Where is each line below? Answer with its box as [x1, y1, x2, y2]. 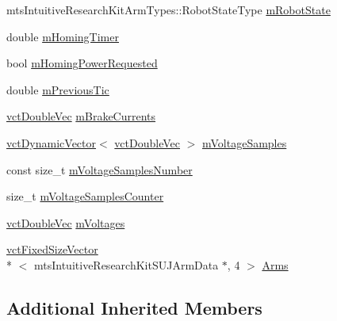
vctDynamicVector [6, 134, 97, 151]
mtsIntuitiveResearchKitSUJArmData [33, 256, 219, 273]
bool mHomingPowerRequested [6, 55, 158, 71]
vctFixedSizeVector [6, 241, 98, 258]
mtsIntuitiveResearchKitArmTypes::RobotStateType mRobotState [6, 2, 331, 17]
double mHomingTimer [6, 28, 119, 44]
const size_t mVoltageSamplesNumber [6, 161, 193, 178]
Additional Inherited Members [6, 295, 262, 319]
